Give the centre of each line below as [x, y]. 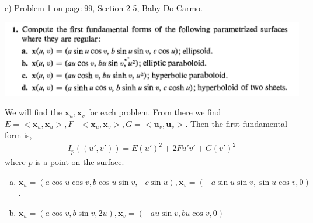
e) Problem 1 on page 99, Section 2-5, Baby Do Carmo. [104, 8]
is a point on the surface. [80, 161]
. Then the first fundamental [236, 123]
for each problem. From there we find [154, 112]
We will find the [34, 112]
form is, [18, 135]
